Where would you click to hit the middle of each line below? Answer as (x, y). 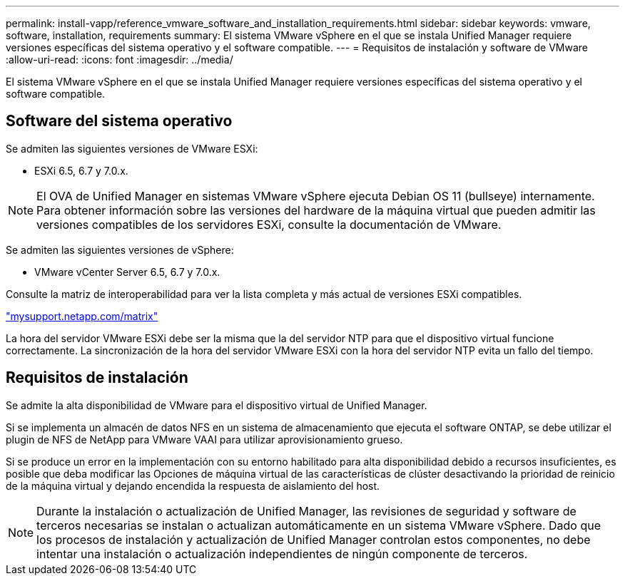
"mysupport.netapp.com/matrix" (82, 316)
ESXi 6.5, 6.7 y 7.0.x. (81, 170)
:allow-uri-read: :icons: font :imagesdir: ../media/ (120, 60)
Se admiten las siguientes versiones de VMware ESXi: (132, 148)
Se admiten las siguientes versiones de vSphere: (120, 250)
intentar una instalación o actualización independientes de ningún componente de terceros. (282, 554)
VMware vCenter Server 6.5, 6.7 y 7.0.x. (127, 272)
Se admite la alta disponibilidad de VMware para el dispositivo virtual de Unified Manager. (217, 405)
